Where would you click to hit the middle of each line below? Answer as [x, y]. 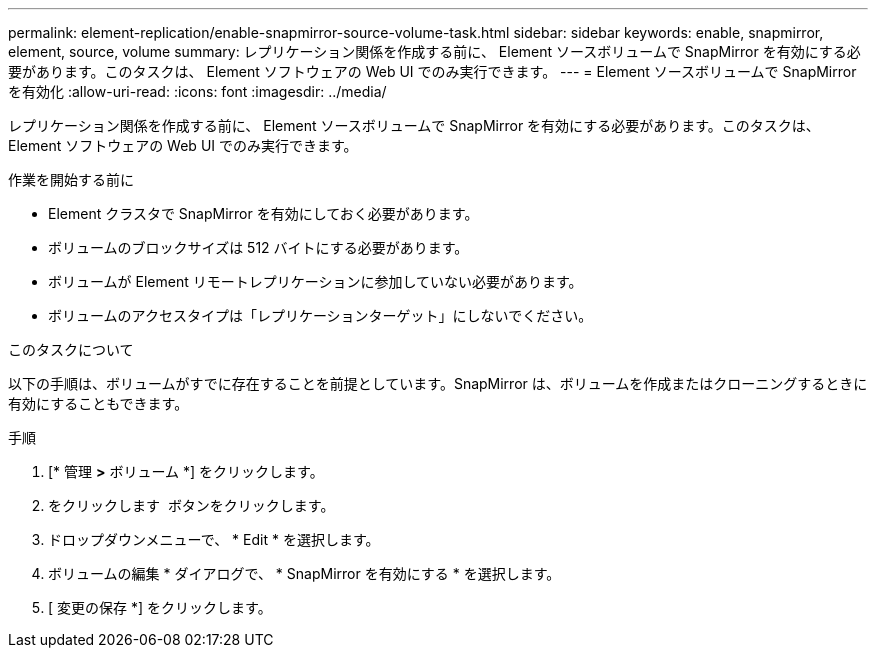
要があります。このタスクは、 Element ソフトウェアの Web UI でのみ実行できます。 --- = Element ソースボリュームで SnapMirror [432, 71]
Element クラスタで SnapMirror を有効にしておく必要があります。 [263, 213]
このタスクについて [71, 349]
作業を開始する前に [71, 179]
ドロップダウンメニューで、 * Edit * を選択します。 [214, 539]
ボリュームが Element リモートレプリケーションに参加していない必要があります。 [315, 281]
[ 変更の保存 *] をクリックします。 [160, 607]
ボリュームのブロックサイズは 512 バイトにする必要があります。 [258, 247]
